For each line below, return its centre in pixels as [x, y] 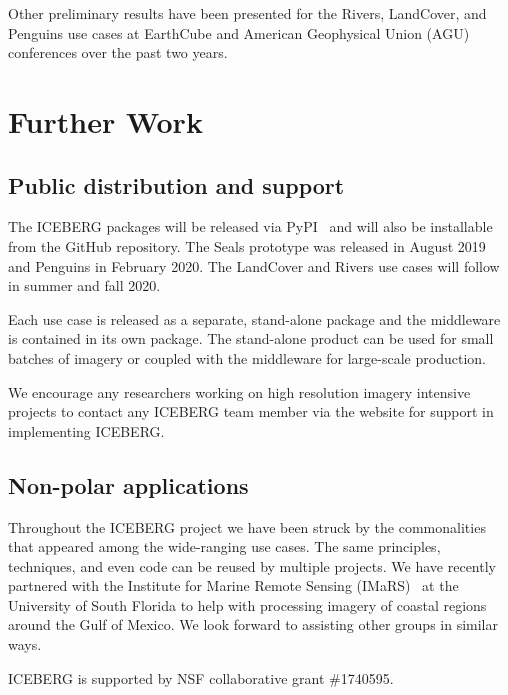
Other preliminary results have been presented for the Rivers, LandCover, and [247, 13]
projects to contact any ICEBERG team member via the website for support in [251, 411]
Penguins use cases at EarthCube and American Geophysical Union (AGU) [239, 32]
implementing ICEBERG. [86, 430]
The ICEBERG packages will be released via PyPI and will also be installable [250, 226]
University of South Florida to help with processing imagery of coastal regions [247, 604]
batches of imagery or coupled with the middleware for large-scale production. [247, 357]
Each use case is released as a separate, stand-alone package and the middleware [254, 318]
